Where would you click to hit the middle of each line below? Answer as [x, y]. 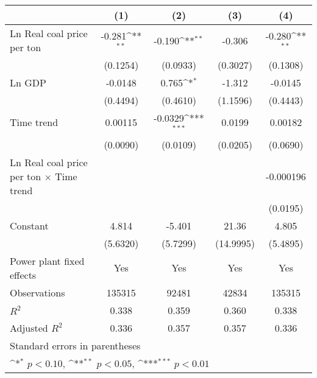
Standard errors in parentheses [75, 345]
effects [23, 275]
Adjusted [29, 327]
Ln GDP [28, 82]
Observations [37, 292]
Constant [29, 225]
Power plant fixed [47, 261]
